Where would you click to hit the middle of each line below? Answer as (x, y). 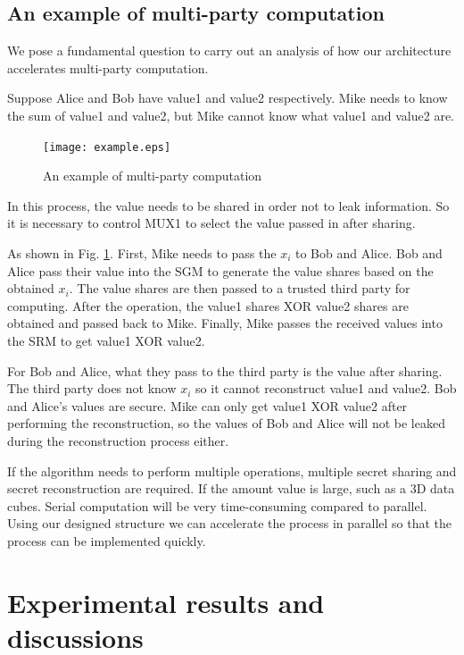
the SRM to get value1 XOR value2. (106, 340)
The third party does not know (92, 388)
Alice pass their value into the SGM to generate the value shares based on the (220, 270)
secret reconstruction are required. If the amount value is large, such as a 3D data (231, 488)
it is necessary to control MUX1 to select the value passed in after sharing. (211, 223)
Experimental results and (166, 602)
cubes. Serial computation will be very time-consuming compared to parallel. (217, 505)
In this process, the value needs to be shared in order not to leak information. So (228, 205)
